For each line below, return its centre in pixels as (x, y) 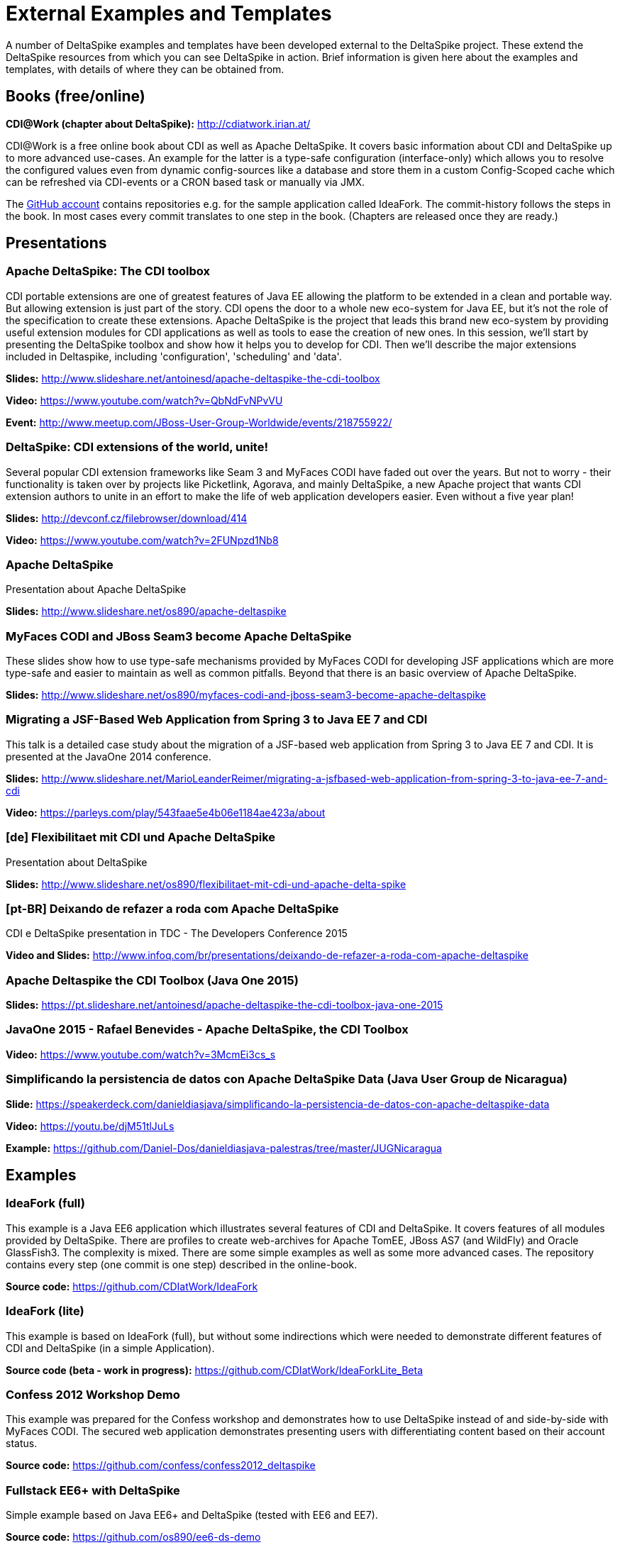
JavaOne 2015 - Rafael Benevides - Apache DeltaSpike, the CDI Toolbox (207, 1030)
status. (22, 1444)
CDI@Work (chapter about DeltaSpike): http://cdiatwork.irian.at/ (158, 123)
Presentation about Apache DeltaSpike (96, 589)
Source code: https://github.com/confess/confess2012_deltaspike (161, 1466)
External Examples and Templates (169, 13)
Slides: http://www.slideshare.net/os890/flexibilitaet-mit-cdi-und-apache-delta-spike (206, 884)
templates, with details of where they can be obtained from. (145, 69)
